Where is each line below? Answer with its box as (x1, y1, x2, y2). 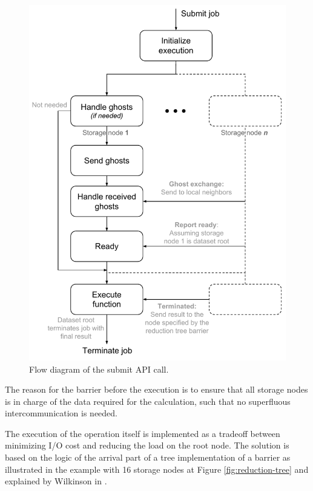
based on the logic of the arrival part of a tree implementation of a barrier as (5, 451, 291, 464)
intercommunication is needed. (5, 407, 118, 419)
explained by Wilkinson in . (5, 475, 107, 487)
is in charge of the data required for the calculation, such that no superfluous (5, 394, 291, 407)
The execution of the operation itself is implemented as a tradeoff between (5, 427, 280, 439)
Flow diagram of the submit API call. (29, 362, 169, 375)
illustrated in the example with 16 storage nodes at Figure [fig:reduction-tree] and (5, 462, 309, 475)
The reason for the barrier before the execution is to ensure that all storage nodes (5, 383, 308, 396)
